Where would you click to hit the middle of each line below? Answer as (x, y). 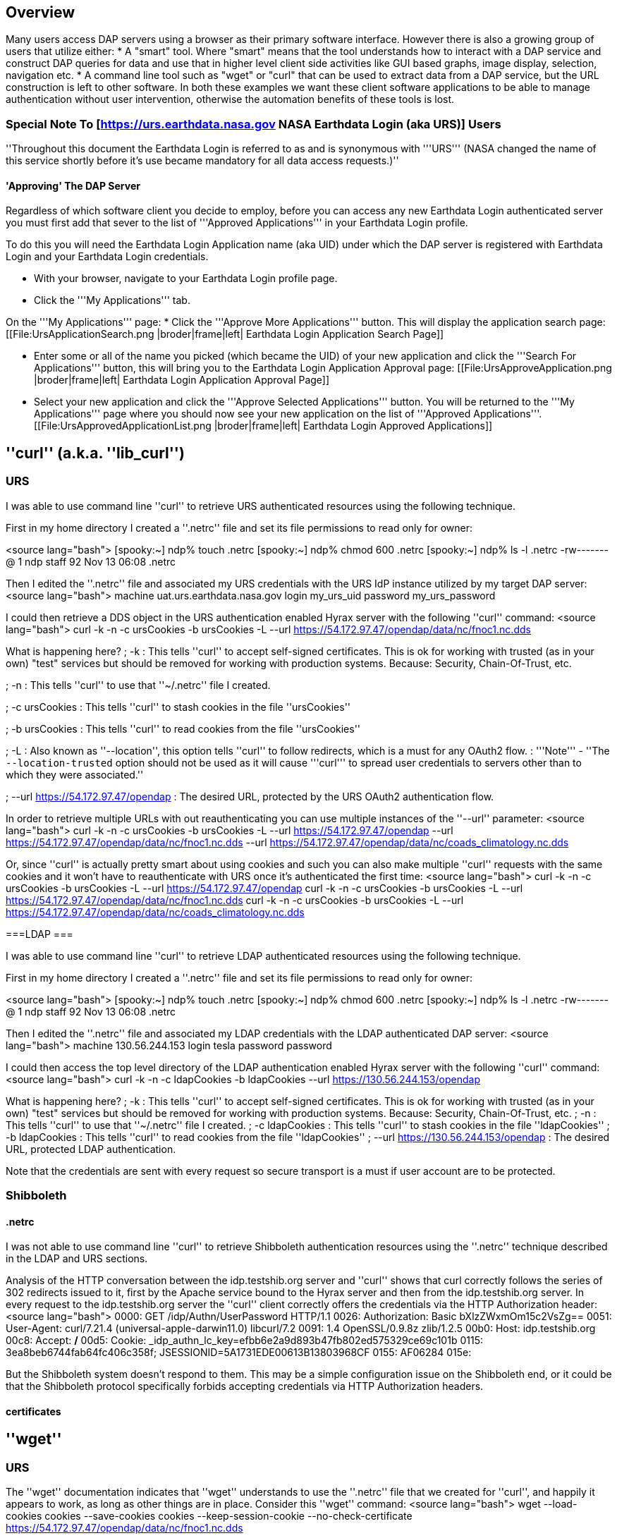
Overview (41, 12)
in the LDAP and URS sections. (77, 1259)
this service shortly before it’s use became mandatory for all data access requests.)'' (202, 161)
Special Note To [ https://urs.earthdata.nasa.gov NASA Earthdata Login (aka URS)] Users (253, 124)
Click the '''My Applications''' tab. (112, 300)
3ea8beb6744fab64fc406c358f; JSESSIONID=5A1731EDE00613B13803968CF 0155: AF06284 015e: (239, 1353)
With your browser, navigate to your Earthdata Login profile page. (186, 279)
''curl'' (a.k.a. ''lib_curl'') (95, 453)
